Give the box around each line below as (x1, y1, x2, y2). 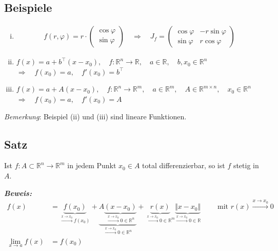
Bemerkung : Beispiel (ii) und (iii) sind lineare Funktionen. (4, 111, 187, 121)
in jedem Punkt (67, 160, 116, 171)
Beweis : (4, 187, 32, 198)
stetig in (233, 160, 259, 171)
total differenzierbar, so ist (142, 160, 225, 171)
